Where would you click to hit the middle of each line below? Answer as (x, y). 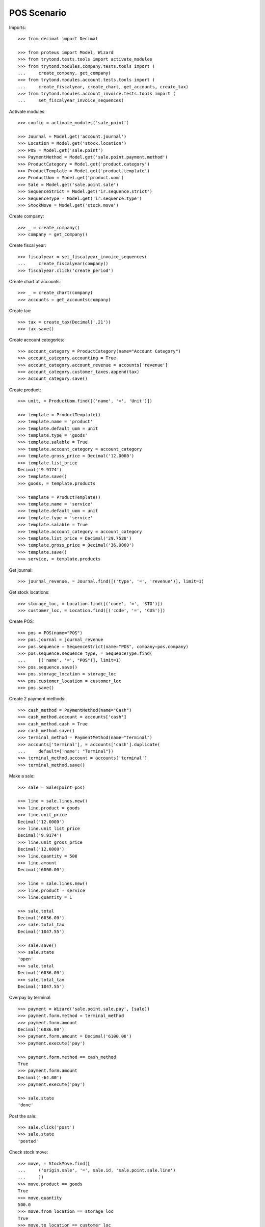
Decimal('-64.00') (40, 1078)
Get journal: (21, 570)
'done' (26, 1105)
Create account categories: (37, 340)
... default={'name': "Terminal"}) (66, 751)
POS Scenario (38, 13)
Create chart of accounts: (35, 282)
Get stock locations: (29, 592)
